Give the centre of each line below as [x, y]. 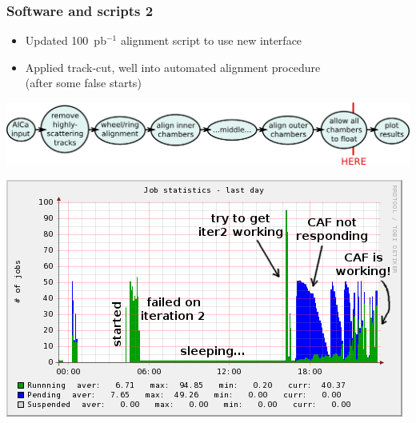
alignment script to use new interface [211, 40]
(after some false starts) [83, 83]
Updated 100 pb [66, 40]
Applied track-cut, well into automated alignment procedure [173, 67]
